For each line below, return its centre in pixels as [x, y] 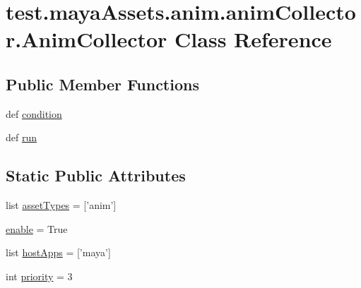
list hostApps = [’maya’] [58, 252]
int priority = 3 [39, 276]
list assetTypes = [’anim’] [61, 205]
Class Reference [253, 39]
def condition [34, 113]
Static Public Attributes [96, 175]
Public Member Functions [102, 84]
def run [22, 137]
